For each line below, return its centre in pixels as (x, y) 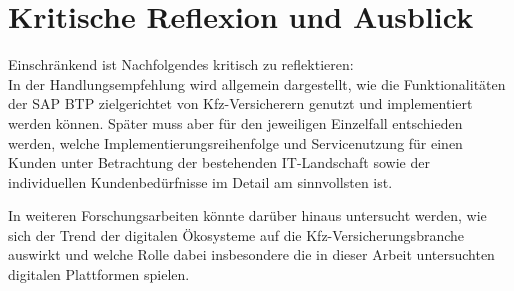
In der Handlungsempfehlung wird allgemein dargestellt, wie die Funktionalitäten (257, 83)
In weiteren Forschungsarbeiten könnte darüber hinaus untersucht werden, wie (247, 215)
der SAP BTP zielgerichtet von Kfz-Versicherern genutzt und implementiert (240, 103)
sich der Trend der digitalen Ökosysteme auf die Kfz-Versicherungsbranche (236, 234)
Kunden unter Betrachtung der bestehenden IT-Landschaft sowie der (219, 162)
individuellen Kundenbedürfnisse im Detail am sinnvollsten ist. (200, 181)
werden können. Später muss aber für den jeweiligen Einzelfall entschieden (235, 122)
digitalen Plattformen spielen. (99, 274)
